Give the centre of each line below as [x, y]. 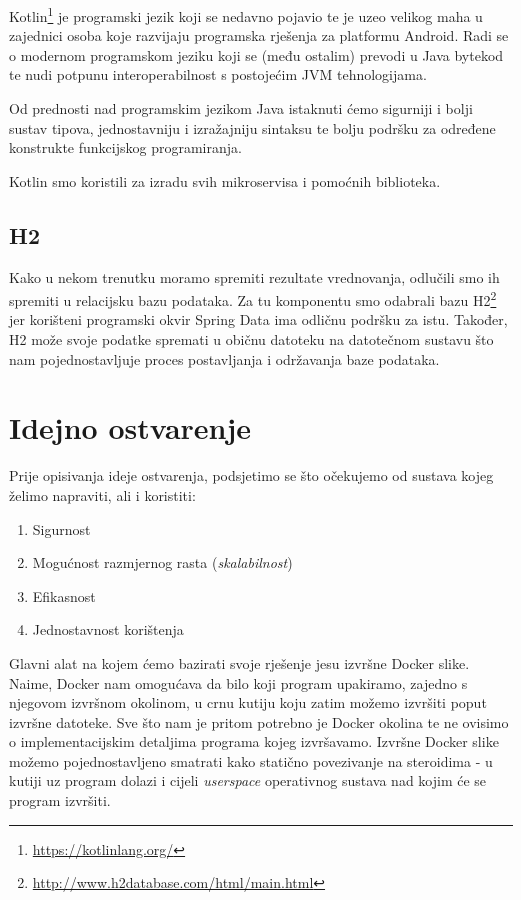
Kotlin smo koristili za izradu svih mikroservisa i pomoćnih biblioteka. [225, 180]
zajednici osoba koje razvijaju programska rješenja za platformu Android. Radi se [259, 35]
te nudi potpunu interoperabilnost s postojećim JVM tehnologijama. [218, 74]
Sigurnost [61, 528]
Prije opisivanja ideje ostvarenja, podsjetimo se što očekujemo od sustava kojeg [251, 475]
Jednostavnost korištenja [108, 629]
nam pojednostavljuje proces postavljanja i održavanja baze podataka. [224, 358]
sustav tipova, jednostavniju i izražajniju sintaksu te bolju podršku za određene [252, 127]
